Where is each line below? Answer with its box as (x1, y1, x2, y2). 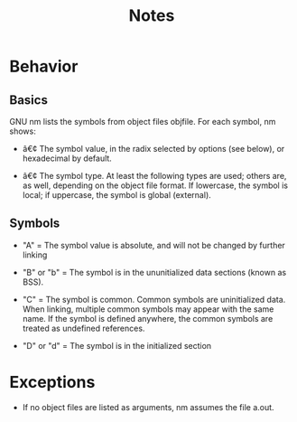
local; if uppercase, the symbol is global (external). (22, 190, 212, 200)
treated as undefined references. (22, 323, 145, 333)
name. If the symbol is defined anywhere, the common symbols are (22, 313, 274, 324)
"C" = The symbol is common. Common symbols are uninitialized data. (22, 294, 286, 305)
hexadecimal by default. (22, 153, 113, 164)
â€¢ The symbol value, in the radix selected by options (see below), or (22, 144, 285, 154)
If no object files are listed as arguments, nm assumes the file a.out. (22, 401, 274, 412)
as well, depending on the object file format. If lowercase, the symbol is (22, 180, 289, 191)
